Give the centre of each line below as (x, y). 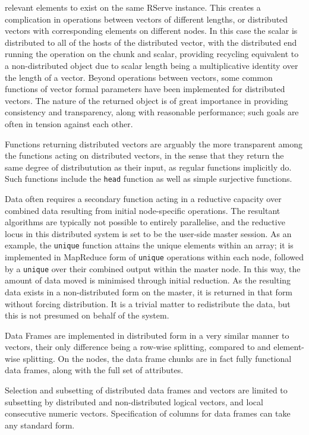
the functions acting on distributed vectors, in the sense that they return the (144, 155)
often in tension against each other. (69, 123)
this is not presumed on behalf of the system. (87, 315)
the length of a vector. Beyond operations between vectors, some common (139, 77)
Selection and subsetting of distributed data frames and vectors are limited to (146, 390)
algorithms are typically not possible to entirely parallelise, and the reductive (145, 222)
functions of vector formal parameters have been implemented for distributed (145, 89)
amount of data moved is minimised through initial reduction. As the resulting (148, 280)
